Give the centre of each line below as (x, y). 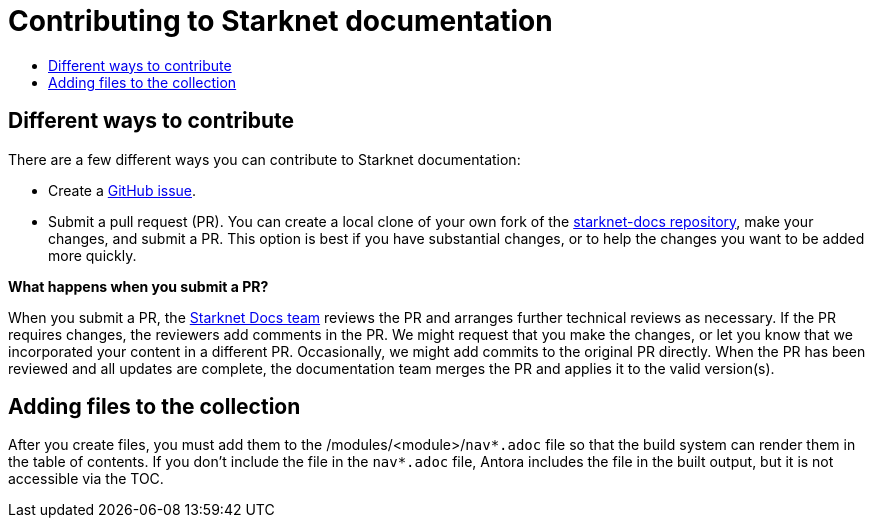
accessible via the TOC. (86, 479)
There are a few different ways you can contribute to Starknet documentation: (264, 159)
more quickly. (92, 255)
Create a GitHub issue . (122, 190)
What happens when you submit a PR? (138, 286)
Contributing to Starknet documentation (280, 21)
